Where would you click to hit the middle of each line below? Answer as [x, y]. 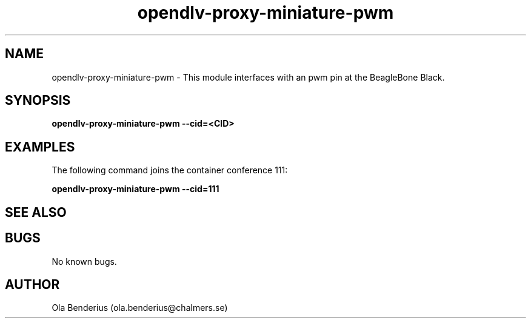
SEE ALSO [36, 212]
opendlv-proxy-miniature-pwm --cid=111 [135, 189]
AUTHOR [32, 284]
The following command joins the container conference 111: [170, 170]
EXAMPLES [40, 147]
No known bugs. [84, 261]
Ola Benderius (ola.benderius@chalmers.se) [140, 308]
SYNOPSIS [38, 101]
